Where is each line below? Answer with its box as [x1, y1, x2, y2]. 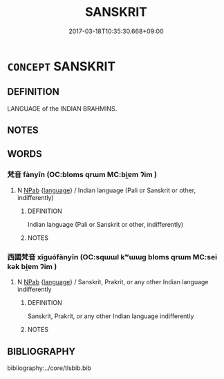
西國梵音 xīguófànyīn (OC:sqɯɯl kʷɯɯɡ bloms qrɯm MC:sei [7, 252, 218, 261]
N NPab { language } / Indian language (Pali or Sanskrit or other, [17, 186, 196, 194]
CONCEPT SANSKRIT [7, 58, 116, 74]
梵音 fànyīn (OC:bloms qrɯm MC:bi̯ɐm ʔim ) [7, 170, 158, 180]
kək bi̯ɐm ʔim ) [7, 261, 57, 271]
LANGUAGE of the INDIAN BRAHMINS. [7, 104, 118, 113]
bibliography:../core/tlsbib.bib [7, 364, 92, 372]
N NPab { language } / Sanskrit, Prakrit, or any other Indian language [17, 278, 209, 286]
